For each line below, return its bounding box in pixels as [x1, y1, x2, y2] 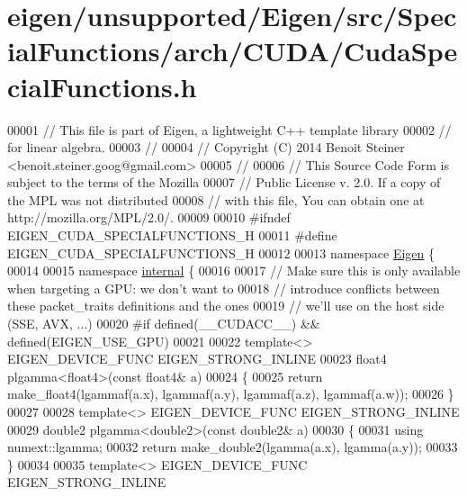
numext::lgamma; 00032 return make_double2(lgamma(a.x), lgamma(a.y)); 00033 [7, 437, 458, 456]
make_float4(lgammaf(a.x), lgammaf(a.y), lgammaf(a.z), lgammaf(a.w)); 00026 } [7, 384, 454, 403]
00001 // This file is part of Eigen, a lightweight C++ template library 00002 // [7, 120, 452, 139]
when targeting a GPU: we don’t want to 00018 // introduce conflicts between [7, 278, 440, 297]
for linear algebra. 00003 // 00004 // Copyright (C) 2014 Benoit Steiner [7, 138, 405, 157]
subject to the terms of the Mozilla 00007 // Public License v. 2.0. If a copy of [7, 173, 441, 192]
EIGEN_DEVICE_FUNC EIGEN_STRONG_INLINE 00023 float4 [7, 349, 387, 368]
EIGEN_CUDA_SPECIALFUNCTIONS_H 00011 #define [7, 226, 337, 245]
